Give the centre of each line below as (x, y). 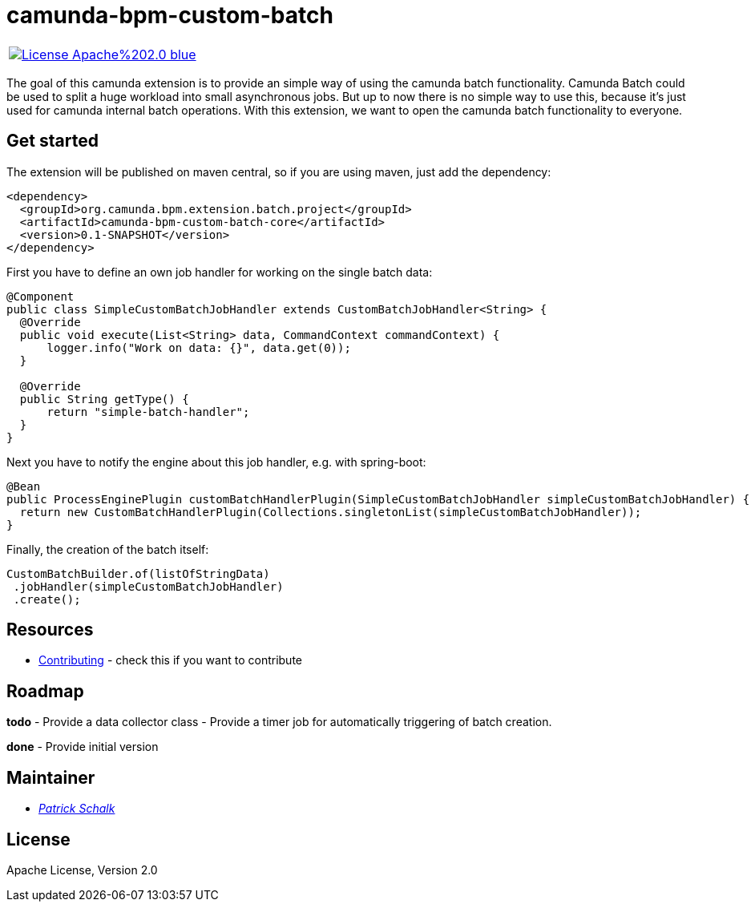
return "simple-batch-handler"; (148, 412)
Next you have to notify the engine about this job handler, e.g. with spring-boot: (216, 462)
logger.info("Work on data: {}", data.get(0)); (199, 347)
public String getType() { (104, 399)
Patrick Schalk (77, 809)
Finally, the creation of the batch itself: (108, 549)
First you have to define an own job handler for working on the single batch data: (220, 272)
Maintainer (51, 777)
